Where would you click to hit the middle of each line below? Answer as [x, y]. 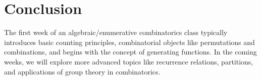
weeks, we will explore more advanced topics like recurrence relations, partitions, [129, 61]
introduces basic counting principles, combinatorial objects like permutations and [129, 42]
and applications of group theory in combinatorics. [82, 71]
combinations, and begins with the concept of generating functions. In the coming [130, 52]
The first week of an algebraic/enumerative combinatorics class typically [116, 32]
